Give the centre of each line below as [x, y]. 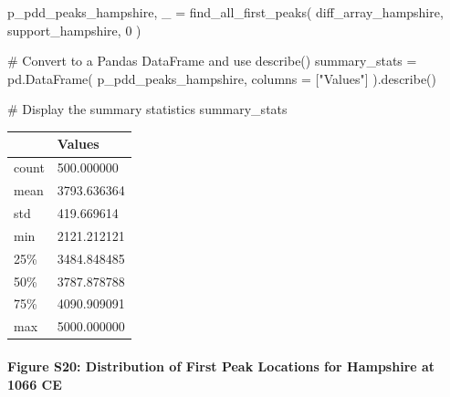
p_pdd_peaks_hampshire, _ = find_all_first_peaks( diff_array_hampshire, [225, 12]
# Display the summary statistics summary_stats [147, 109]
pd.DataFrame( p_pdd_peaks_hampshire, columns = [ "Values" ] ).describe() [222, 78]
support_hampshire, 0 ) [74, 30]
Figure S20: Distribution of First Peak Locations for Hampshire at [221, 366]
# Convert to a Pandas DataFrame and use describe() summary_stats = [212, 61]
